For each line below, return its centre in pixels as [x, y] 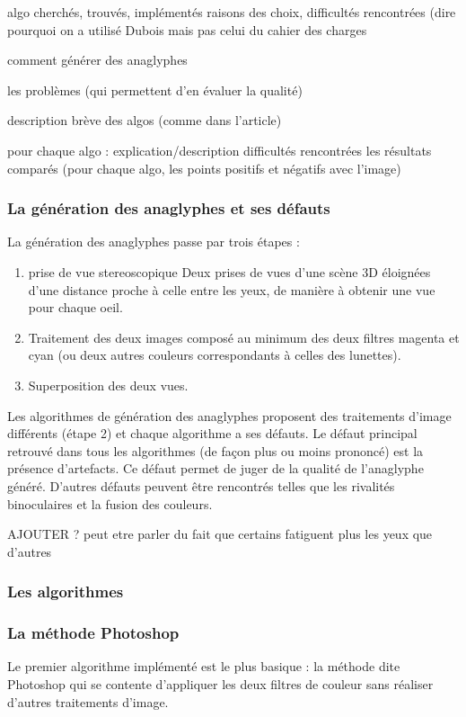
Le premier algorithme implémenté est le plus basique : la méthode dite [204, 666]
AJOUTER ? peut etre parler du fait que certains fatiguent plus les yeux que [220, 534]
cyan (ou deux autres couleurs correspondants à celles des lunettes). [215, 355]
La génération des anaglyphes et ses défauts [169, 208]
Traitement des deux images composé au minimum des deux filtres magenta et [244, 337]
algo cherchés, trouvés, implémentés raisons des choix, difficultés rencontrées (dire [232, 12]
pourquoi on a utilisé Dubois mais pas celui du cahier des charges [187, 29]
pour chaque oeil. [75, 307]
